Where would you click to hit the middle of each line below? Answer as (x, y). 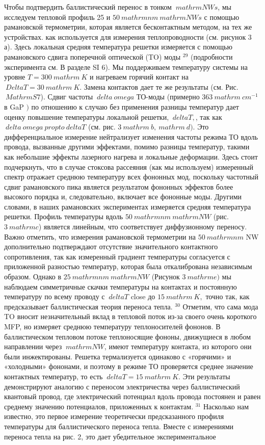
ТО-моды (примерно (168, 97)
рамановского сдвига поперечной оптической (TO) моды (92, 56)
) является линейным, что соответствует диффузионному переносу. (143, 227)
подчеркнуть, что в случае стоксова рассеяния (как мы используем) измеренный (129, 166)
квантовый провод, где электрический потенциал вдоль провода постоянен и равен (132, 396)
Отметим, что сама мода (220, 306)
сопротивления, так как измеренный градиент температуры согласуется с (117, 256)
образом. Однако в (33, 277)
